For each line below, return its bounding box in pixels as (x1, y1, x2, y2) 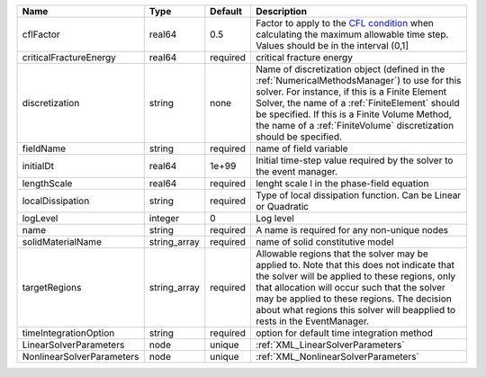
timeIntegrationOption (22, 327, 115, 339)
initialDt (22, 160, 54, 172)
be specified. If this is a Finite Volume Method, (255, 108, 452, 121)
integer (148, 212, 180, 224)
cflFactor (22, 28, 60, 40)
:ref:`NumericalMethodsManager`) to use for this (255, 75, 462, 86)
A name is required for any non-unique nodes (255, 224, 449, 236)
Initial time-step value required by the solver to (255, 154, 454, 166)
